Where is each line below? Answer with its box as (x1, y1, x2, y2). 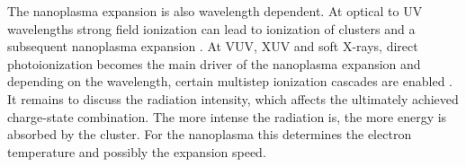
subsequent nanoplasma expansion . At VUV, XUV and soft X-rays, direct (7, 37, 418, 56)
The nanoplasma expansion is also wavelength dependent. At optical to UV (7, 2, 423, 20)
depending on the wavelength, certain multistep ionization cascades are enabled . (7, 72, 453, 91)
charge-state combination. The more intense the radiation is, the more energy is (7, 107, 447, 126)
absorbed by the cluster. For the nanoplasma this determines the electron (7, 125, 412, 144)
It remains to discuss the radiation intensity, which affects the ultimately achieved (7, 89, 459, 108)
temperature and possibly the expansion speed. (7, 142, 266, 161)
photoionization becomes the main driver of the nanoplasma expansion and (7, 54, 421, 73)
